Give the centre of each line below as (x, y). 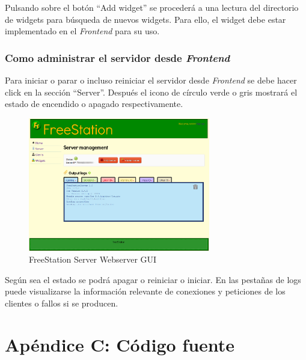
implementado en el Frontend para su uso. (82, 31)
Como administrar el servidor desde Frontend (118, 57)
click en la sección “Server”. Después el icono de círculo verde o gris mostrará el (151, 92)
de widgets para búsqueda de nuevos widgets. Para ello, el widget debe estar (145, 19)
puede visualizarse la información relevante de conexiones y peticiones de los (145, 291)
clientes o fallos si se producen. (62, 303)
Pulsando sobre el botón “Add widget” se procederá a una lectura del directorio (152, 7)
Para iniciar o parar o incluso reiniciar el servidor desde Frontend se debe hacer (151, 80)
